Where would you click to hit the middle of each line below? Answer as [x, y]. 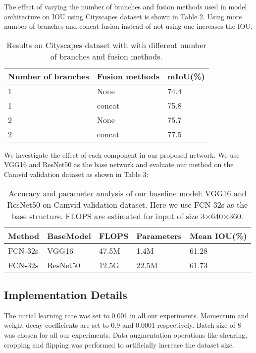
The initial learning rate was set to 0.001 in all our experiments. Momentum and [127, 315]
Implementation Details [66, 294]
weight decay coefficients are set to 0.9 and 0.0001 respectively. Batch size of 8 [123, 325]
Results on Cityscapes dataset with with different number [106, 45]
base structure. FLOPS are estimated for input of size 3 [108, 216]
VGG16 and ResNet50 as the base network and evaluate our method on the [119, 164]
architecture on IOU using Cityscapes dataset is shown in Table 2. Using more [123, 16]
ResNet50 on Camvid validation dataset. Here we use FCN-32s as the [128, 204]
